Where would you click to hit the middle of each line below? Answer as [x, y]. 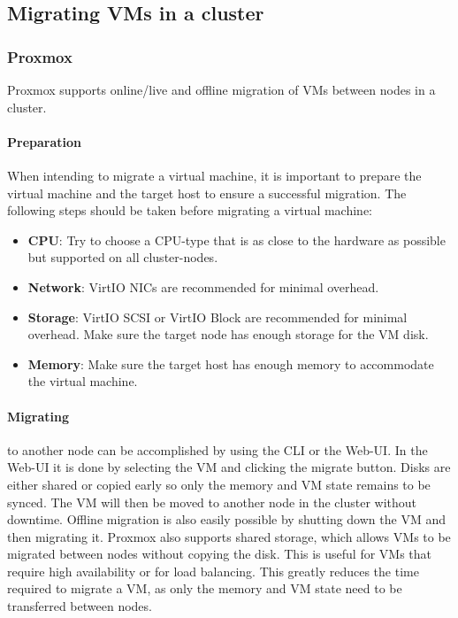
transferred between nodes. [80, 606]
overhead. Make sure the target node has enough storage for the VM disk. [228, 334]
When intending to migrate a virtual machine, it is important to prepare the [214, 175]
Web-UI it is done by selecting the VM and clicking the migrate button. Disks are [229, 467]
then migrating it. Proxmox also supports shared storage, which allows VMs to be [229, 536]
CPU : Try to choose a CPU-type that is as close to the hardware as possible [237, 239]
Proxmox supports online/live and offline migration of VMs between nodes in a [221, 89]
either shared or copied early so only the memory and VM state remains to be [219, 484]
